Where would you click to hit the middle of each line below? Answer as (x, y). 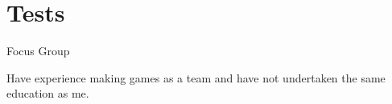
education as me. (48, 93)
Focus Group (38, 51)
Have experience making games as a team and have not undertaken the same (196, 77)
